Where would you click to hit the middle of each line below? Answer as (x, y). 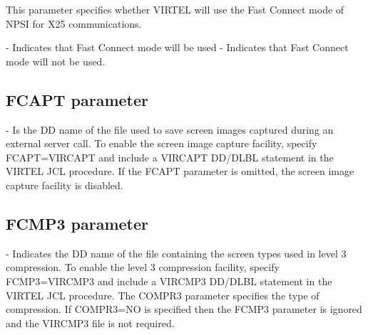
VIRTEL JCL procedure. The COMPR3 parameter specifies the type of (163, 295)
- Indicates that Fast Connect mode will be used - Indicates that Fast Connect (177, 47)
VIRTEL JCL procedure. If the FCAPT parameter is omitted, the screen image (180, 171)
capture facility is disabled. (65, 185)
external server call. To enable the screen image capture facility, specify (162, 143)
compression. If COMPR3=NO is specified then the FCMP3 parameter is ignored (184, 309)
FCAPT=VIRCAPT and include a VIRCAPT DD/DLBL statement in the (170, 157)
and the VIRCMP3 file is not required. (90, 323)
